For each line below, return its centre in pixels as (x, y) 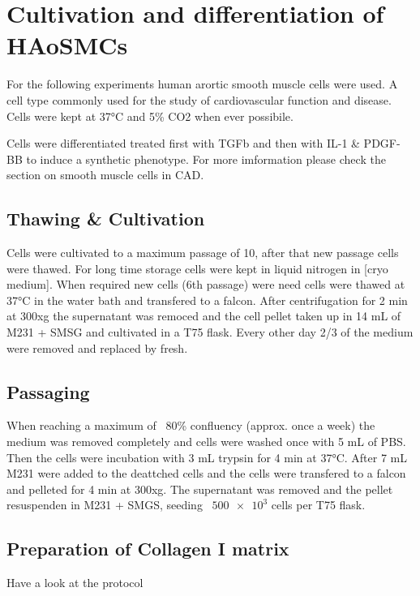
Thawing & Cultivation (106, 219)
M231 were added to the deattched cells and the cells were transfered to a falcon (206, 473)
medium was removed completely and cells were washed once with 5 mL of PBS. (206, 442)
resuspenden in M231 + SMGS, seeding (105, 505)
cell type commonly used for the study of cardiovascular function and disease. (199, 99)
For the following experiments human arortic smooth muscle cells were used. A (202, 84)
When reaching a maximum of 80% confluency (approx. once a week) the (191, 425)
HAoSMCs (67, 45)
